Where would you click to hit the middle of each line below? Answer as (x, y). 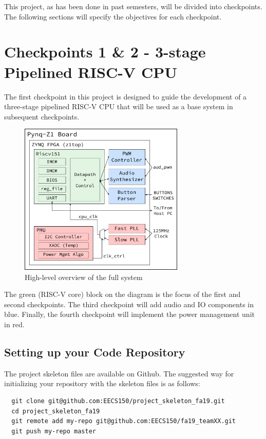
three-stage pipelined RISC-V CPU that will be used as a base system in (119, 106)
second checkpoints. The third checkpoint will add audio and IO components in (129, 304)
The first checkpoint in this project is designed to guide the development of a (126, 96)
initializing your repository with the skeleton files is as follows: (102, 383)
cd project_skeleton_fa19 (56, 411)
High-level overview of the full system (84, 277)
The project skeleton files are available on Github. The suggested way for (119, 373)
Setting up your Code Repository (95, 352)
